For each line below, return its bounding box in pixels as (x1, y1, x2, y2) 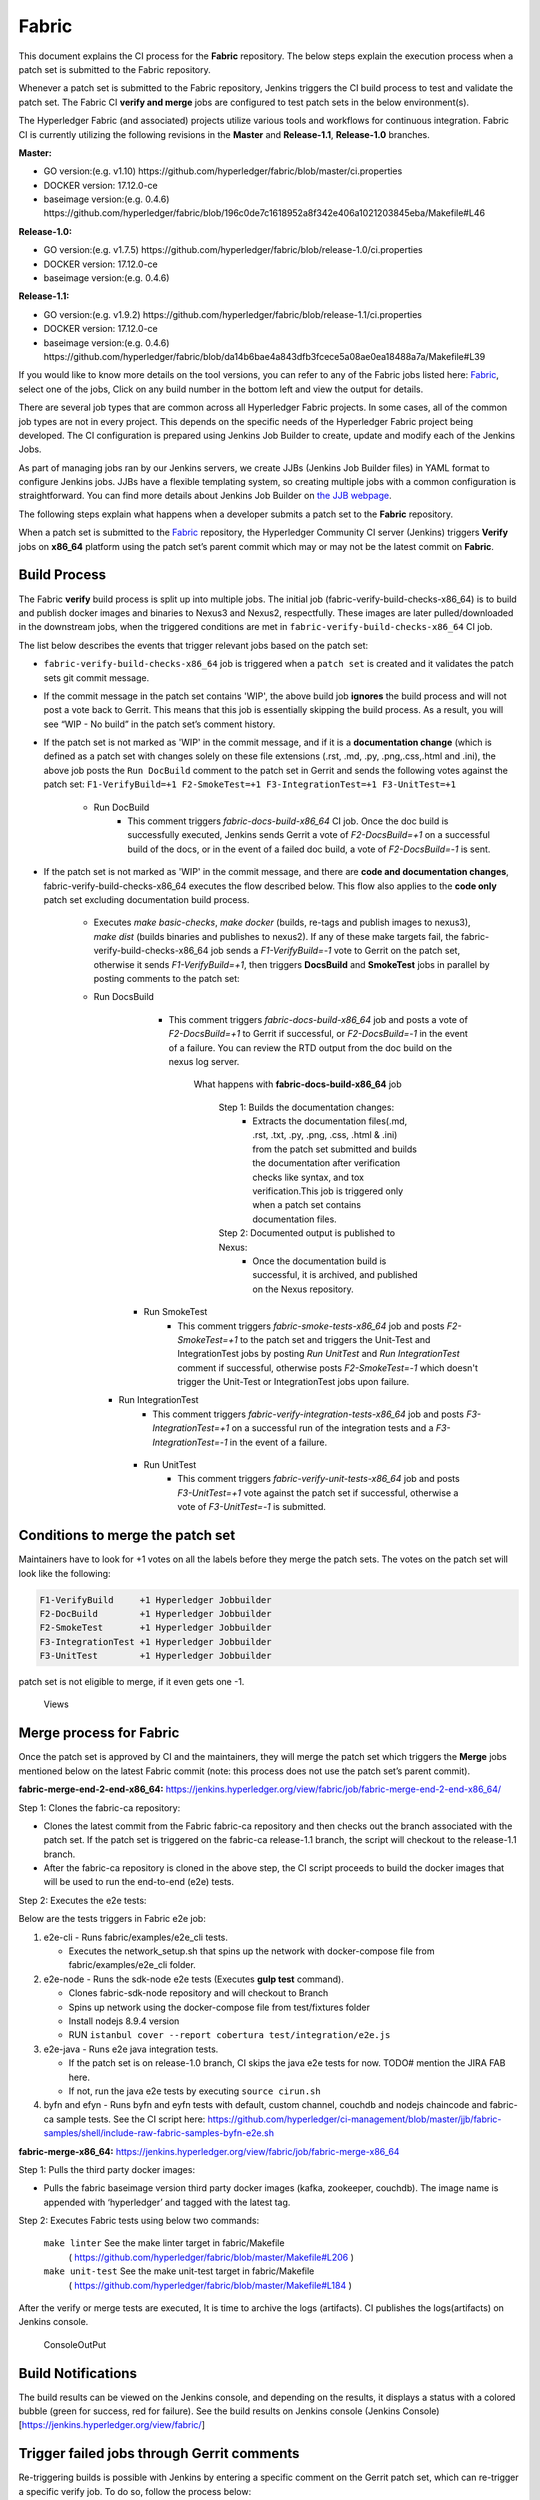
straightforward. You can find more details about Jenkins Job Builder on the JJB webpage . (18, 490, 392, 502)
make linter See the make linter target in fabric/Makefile (43, 2237, 285, 2249)
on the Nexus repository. (252, 1283, 354, 1295)
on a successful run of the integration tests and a (231, 1422, 434, 1434)
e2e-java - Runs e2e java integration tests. (43, 2043, 219, 2055)
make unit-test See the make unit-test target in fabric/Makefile (43, 2265, 315, 2277)
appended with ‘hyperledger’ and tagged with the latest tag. (43, 2196, 291, 2208)
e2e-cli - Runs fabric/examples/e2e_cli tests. (43, 1931, 229, 1943)
